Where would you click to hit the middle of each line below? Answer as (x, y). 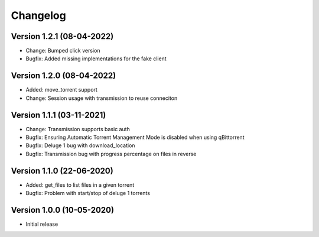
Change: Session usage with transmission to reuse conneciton (102, 98)
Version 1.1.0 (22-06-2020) (62, 171)
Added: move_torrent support (61, 90)
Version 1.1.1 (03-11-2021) (58, 115)
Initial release (42, 224)
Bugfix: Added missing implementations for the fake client (96, 59)
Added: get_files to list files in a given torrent (80, 185)
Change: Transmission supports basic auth (78, 129)
